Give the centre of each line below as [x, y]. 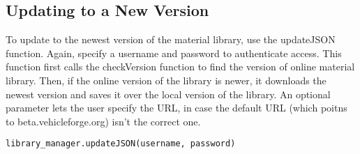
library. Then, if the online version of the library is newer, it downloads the [166, 80]
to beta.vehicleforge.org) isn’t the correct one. [103, 121]
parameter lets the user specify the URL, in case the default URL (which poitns [177, 108]
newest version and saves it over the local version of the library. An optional [168, 94]
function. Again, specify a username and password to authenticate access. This [174, 53]
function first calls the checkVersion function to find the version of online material [180, 67]
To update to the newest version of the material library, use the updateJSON [171, 39]
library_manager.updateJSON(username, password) [121, 144]
